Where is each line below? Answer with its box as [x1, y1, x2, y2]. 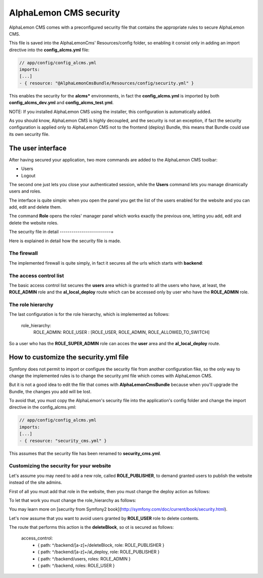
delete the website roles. [9, 220, 58, 226]
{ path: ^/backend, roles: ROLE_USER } [38, 563, 115, 569]
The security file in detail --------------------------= [9, 229, 114, 235]
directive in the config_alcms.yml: [9, 405, 76, 410]
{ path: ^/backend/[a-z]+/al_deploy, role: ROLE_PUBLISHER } [38, 549, 160, 555]
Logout [21, 173, 36, 178]
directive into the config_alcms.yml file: [9, 47, 90, 53]
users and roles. [9, 188, 41, 194]
